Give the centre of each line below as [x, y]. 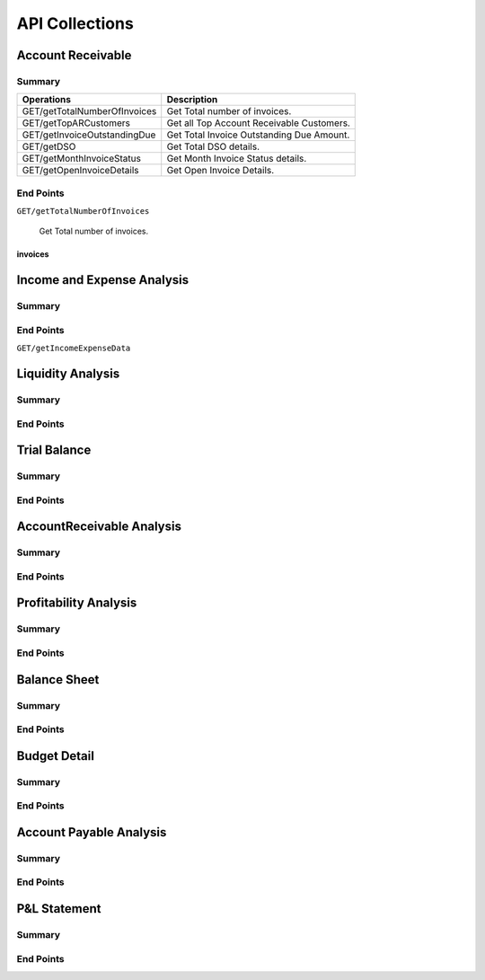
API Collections [75, 23]
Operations [47, 100]
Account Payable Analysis [92, 832]
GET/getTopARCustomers [76, 123]
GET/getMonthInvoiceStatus [81, 159]
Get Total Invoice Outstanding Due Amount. [258, 135]
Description [192, 100]
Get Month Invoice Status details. [237, 159]
